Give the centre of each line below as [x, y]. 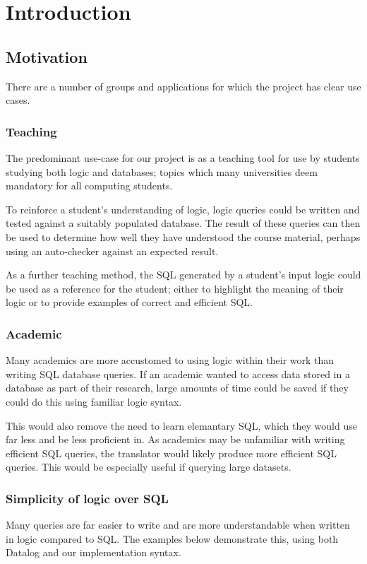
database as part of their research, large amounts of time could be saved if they [177, 388]
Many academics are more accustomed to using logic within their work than [170, 360]
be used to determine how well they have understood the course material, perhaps [183, 236]
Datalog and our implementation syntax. [94, 552]
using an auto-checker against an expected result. [112, 251]
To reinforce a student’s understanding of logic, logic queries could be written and [183, 209]
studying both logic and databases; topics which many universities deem [162, 171]
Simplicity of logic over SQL [87, 498]
